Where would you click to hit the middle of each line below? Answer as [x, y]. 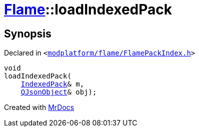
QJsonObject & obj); [59, 92]
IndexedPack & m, [52, 84]
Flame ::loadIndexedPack [88, 9]
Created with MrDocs [39, 107]
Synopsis [28, 33]
